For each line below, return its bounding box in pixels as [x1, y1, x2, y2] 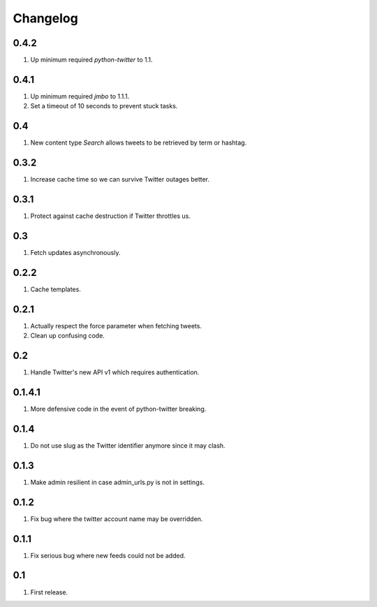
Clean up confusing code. [30, 332, 105, 340]
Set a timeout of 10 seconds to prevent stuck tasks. [30, 102, 178, 110]
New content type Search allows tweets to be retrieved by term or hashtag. [30, 138, 247, 147]
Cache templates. [30, 285, 82, 293]
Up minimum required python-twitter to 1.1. [30, 56, 153, 64]
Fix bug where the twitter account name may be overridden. [30, 514, 203, 523]
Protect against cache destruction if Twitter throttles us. [30, 212, 191, 220]
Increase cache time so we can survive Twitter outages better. [30, 175, 209, 184]
